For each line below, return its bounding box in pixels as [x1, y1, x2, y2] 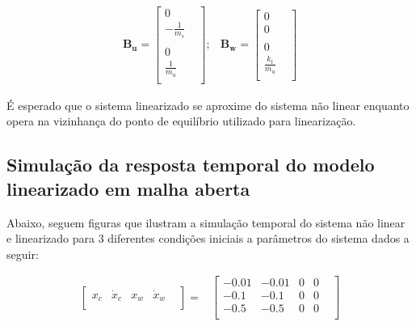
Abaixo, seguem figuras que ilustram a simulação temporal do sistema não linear [6, 214, 405, 231]
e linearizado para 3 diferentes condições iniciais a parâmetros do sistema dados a [6, 230, 410, 247]
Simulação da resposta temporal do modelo [6, 152, 375, 177]
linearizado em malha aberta [6, 176, 250, 201]
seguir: [6, 245, 39, 262]
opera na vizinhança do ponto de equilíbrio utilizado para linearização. [6, 112, 356, 129]
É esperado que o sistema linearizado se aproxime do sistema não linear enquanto [6, 96, 410, 113]
